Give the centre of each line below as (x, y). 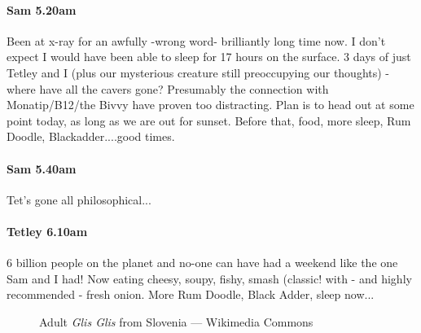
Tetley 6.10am (47, 231)
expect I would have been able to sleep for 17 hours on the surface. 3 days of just (209, 57)
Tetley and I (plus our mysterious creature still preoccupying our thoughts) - (198, 72)
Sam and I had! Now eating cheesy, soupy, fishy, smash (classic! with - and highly (209, 278)
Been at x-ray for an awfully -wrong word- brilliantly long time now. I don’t (196, 40)
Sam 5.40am (42, 168)
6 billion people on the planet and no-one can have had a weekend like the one (202, 263)
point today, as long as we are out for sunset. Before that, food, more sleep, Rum (209, 120)
